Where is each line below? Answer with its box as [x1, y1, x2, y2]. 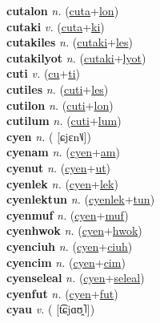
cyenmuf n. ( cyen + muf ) [6, 206, 129, 223]
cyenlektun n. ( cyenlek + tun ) [6, 191, 155, 208]
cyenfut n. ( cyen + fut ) [6, 285, 118, 301]
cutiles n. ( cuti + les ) [6, 80, 109, 97]
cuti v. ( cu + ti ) [6, 65, 81, 82]
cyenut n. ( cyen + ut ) [6, 159, 111, 176]
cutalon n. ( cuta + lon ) [6, 2, 119, 18]
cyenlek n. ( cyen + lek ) [6, 175, 118, 192]
